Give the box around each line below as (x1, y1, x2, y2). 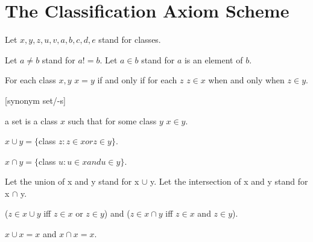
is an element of (184, 53, 243, 66)
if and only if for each (97, 74, 177, 86)
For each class (5, 74, 56, 86)
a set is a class (5, 114, 58, 127)
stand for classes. (98, 33, 161, 46)
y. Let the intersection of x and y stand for (150, 175, 308, 188)
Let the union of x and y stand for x (5, 175, 139, 188)
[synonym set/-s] (5, 94, 66, 106)
